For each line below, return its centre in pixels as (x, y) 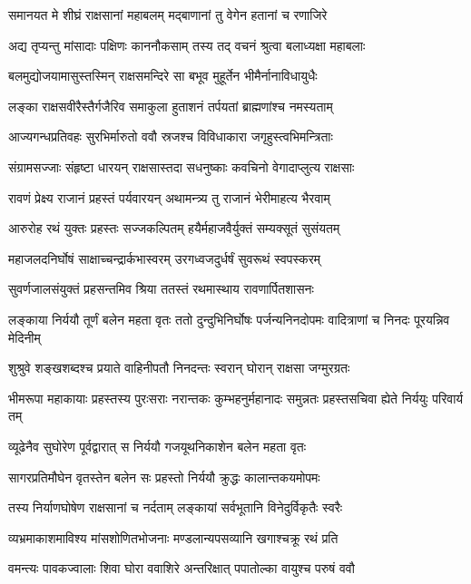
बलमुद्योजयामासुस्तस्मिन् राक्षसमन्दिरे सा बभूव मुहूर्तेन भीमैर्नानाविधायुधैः (163, 76)
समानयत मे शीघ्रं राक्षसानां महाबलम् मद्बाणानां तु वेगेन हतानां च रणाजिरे (168, 15)
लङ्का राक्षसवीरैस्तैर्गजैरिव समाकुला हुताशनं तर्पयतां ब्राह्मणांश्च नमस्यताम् (171, 106)
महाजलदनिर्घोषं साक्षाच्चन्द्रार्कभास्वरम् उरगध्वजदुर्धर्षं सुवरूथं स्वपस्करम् (165, 258)
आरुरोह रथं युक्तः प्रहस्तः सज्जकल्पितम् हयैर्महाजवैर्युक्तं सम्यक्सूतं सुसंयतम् (174, 228)
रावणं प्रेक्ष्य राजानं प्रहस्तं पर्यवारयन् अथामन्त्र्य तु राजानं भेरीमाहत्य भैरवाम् (169, 197)
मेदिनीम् (25, 337)
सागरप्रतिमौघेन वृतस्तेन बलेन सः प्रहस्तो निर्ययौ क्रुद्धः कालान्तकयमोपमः (164, 477)
